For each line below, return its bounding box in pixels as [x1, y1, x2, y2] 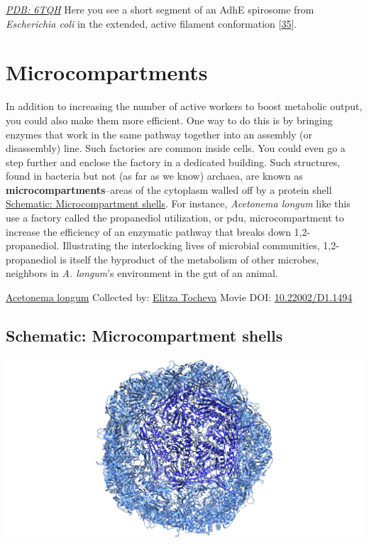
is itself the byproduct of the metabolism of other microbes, [60, 251, 319, 266]
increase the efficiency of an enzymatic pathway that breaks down [6, 224, 291, 239]
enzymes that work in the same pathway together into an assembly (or [6, 126, 313, 141]
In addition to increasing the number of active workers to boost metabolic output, [6, 99, 363, 114]
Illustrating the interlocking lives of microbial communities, [62, 238, 320, 253]
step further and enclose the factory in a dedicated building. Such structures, [6, 154, 341, 169]
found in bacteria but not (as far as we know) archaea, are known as [6, 168, 303, 183]
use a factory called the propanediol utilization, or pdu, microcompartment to [6, 210, 344, 225]
